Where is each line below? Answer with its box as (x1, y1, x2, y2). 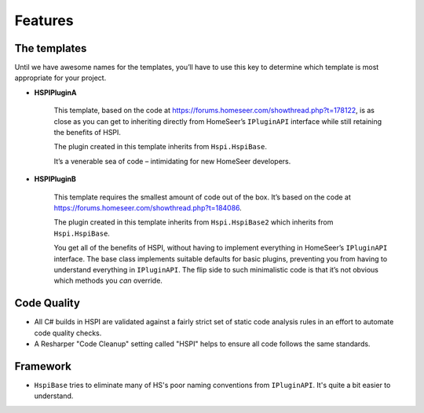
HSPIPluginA (34, 87, 78, 97)
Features (14, 12, 74, 29)
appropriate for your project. (14, 73, 107, 82)
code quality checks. (34, 328, 102, 338)
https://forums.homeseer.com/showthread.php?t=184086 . (53, 203, 243, 212)
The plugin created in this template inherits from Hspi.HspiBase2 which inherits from (53, 217, 334, 227)
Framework (14, 360, 72, 373)
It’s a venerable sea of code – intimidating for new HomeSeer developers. (53, 156, 291, 166)
